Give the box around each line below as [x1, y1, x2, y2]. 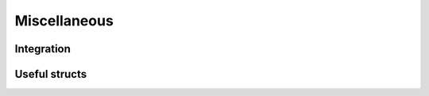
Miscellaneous [14, 12, 114, 29]
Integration [14, 42, 71, 56]
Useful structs [14, 67, 87, 81]
